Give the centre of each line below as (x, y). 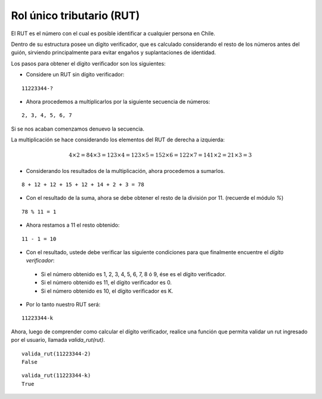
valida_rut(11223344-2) (56, 354)
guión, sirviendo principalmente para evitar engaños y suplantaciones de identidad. (114, 52)
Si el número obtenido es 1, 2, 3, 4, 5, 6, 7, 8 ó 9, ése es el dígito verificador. (134, 274)
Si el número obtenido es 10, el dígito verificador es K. (107, 291)
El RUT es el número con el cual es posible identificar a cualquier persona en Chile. (113, 33)
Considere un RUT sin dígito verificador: (75, 75)
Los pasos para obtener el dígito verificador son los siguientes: (89, 63)
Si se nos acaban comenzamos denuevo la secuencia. (78, 129)
